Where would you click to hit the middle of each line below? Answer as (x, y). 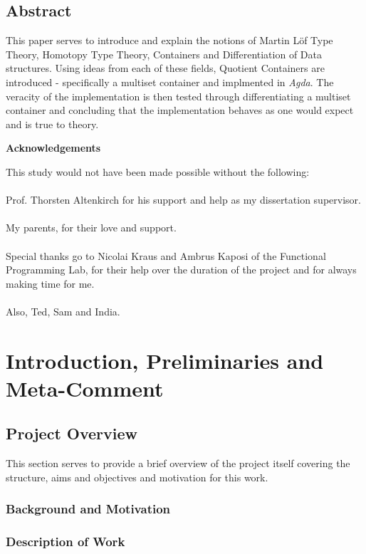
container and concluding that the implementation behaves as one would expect (180, 110)
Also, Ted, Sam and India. (63, 311)
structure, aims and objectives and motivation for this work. (137, 477)
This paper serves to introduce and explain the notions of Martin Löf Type (169, 40)
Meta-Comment (85, 388)
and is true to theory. (52, 124)
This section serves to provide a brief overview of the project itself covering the (178, 463)
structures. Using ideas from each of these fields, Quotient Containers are (165, 68)
